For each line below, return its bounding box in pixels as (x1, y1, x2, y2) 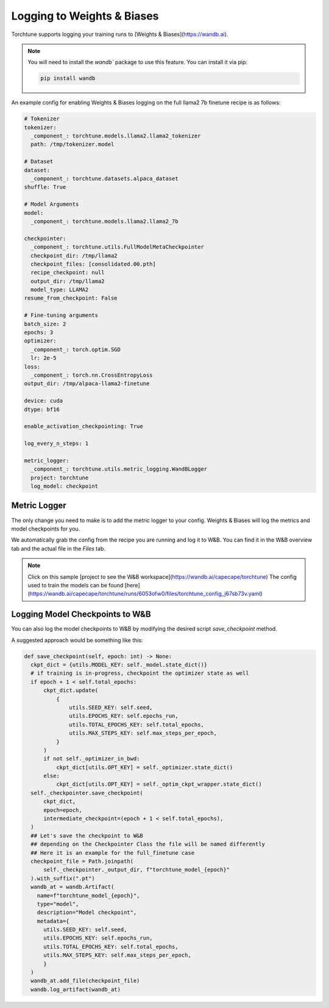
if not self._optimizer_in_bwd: (43, 755, 140, 763)
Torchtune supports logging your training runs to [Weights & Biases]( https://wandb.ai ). (11, 31, 228, 38)
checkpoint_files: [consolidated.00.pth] (30, 260, 157, 267)
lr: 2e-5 (30, 355, 57, 361)
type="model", (37, 901, 79, 907)
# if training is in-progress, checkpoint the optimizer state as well (30, 670, 249, 677)
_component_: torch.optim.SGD (30, 346, 121, 353)
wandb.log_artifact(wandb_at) (30, 986, 121, 993)
